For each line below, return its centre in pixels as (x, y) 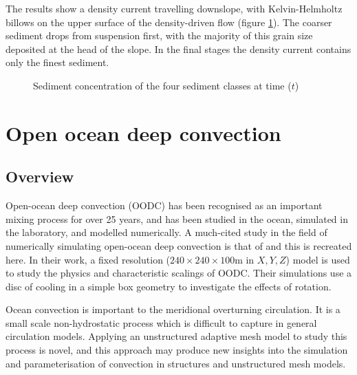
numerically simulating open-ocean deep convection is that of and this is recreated (179, 245)
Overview (40, 176)
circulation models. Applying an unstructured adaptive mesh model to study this (176, 336)
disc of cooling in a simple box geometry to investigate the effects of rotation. (169, 286)
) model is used (318, 259)
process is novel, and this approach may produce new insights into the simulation (177, 350)
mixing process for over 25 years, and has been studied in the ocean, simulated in (177, 218)
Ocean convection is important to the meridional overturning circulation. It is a (173, 309)
